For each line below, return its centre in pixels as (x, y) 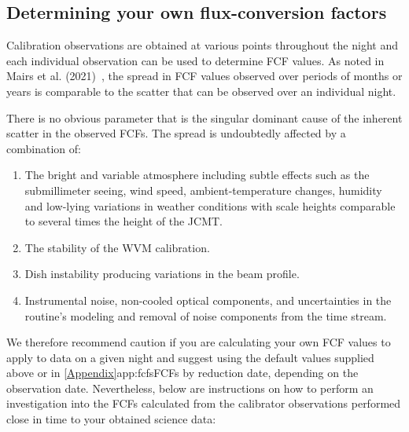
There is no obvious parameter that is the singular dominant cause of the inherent (204, 117)
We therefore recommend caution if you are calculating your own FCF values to (199, 342)
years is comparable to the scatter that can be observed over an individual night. (201, 91)
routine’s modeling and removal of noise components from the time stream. (206, 315)
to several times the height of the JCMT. (123, 221)
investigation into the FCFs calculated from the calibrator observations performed (204, 403)
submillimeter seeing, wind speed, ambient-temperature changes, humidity (203, 190)
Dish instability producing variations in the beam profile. (162, 274)
